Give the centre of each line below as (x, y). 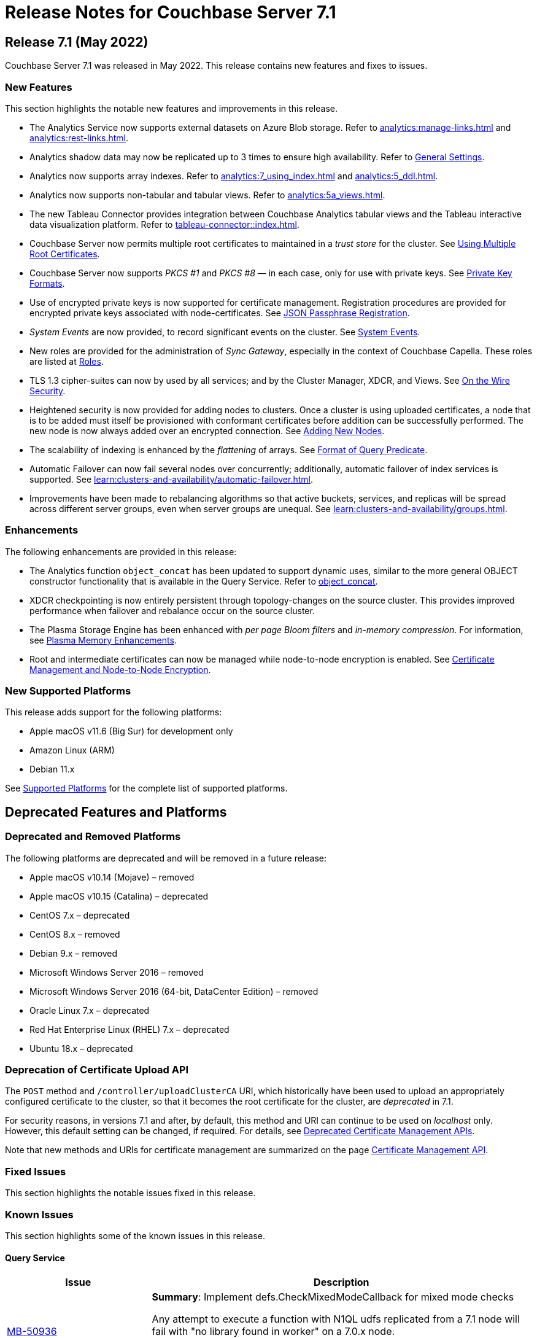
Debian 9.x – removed (74, 953)
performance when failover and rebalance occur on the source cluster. (172, 610)
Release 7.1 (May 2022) (77, 42)
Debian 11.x (52, 769)
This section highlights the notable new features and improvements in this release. (171, 108)
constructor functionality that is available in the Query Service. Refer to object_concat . (204, 581)
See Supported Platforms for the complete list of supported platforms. (146, 788)
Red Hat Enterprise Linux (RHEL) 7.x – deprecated (129, 1029)
